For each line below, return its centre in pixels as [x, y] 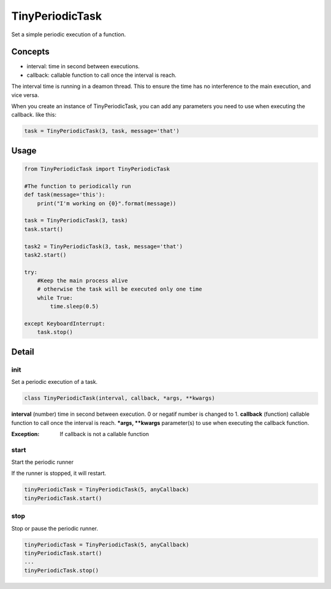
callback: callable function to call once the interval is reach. [102, 75]
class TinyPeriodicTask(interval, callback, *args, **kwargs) [120, 398]
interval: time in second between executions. [83, 66]
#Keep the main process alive [82, 281]
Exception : [25, 434]
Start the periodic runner [42, 462]
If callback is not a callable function [105, 434]
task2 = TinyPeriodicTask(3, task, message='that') [104, 246]
